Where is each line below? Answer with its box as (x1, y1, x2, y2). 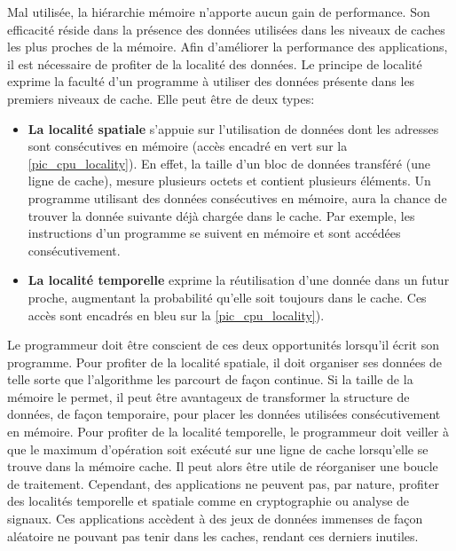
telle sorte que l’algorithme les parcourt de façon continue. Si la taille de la (7, 370, 413, 389)
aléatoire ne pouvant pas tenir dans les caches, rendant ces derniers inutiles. (7, 526, 419, 545)
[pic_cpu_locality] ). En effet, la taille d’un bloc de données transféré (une (28, 153, 430, 172)
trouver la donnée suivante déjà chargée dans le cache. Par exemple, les (28, 206, 415, 224)
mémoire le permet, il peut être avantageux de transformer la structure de (7, 387, 410, 405)
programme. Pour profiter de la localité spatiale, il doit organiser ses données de (7, 352, 443, 371)
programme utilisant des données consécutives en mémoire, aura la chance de (28, 188, 447, 207)
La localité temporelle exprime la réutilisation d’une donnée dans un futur (28, 271, 450, 289)
